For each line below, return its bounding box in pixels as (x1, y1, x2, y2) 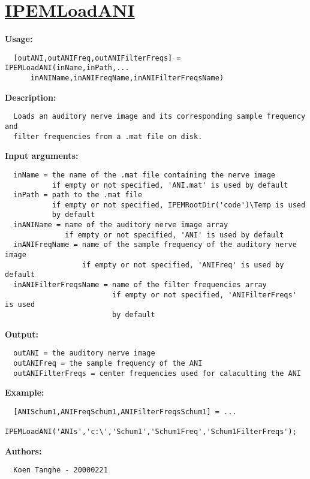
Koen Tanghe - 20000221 (13, 466, 108, 475)
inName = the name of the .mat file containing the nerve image (13, 170, 276, 179)
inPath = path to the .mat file (13, 191, 143, 200)
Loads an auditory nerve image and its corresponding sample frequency (13, 112, 306, 121)
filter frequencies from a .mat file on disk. (13, 132, 203, 141)
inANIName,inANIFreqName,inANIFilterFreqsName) (30, 74, 224, 83)
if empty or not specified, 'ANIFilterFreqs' (112, 290, 297, 299)
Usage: (5, 32, 33, 45)
